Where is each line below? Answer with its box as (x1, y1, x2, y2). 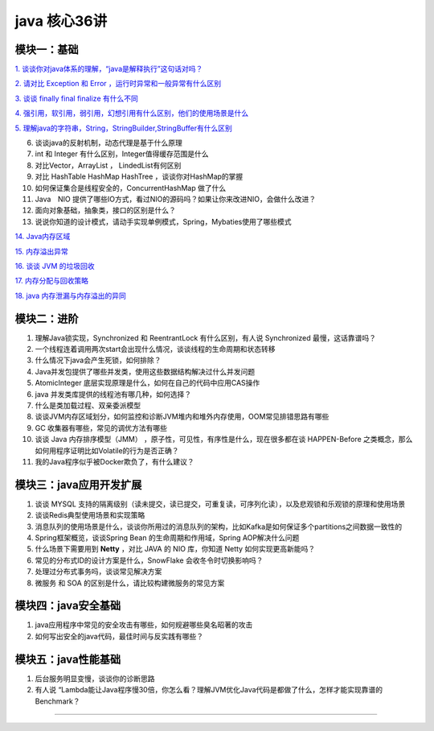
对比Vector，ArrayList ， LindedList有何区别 (35, 160, 182, 170)
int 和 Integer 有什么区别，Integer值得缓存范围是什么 (35, 149, 209, 159)
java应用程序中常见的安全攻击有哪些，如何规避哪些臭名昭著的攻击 (35, 620, 253, 630)
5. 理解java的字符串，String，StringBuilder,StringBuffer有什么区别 (14, 123, 232, 133)
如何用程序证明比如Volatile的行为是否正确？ (35, 445, 180, 455)
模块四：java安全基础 (14, 599, 121, 613)
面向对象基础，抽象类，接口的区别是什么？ (35, 205, 176, 215)
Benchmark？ (35, 696, 80, 706)
